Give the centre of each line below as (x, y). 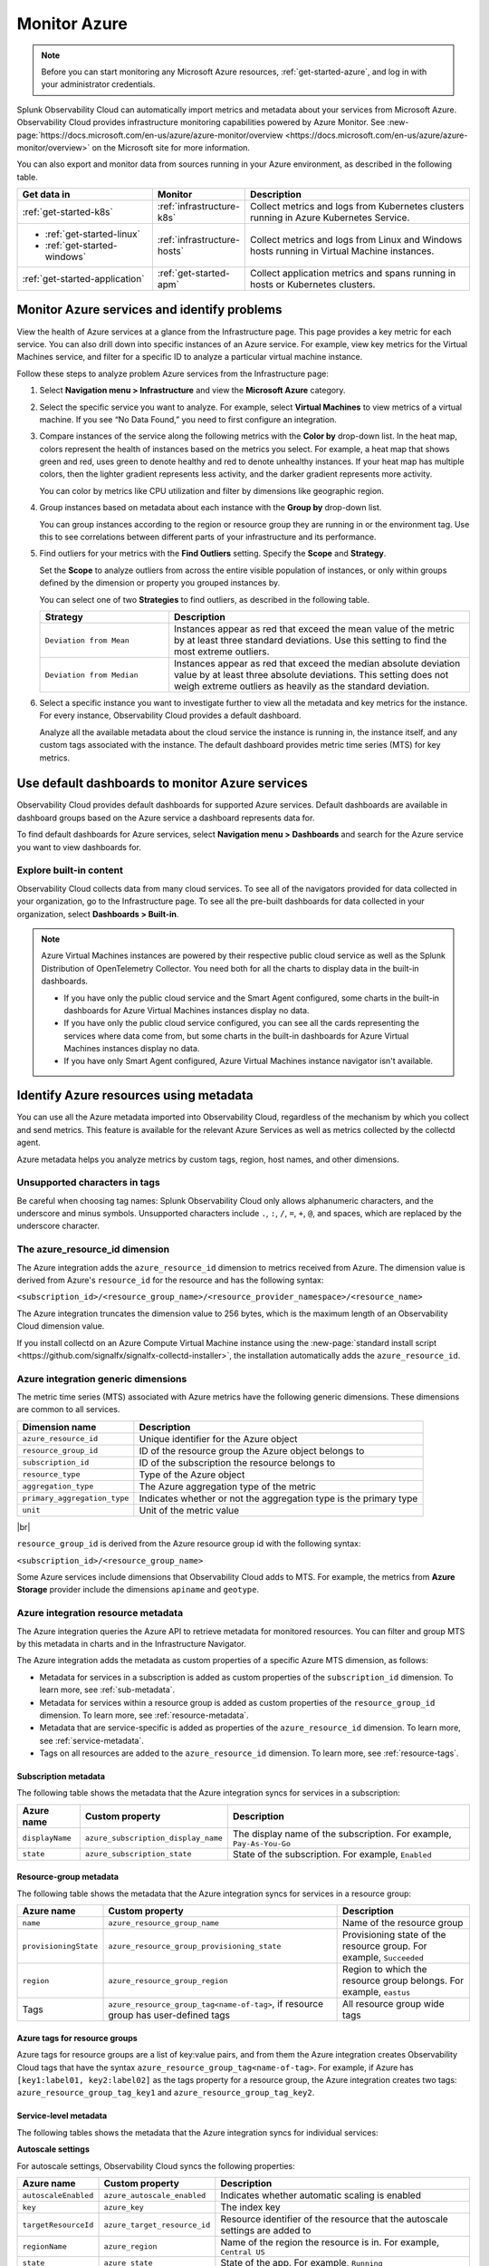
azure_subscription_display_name (154, 1838)
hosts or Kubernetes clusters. (312, 285)
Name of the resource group (403, 1923)
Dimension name (59, 1427)
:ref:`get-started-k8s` (67, 212)
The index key (250, 2207)
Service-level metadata (62, 2116)
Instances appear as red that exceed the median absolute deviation (317, 663)
